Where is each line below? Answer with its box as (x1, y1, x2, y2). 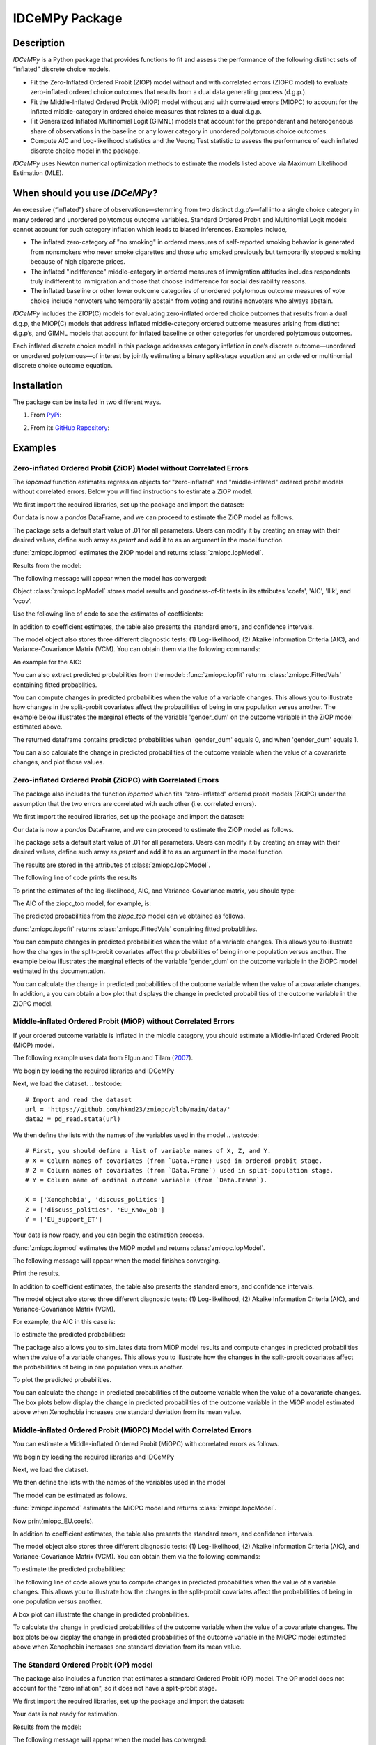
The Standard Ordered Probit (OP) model (13, 1660, 153, 1670)
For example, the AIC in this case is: (13, 1318, 116, 1326)
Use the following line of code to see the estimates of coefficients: (13, 609, 203, 618)
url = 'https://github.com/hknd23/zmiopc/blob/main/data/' (25, 1106, 231, 1113)
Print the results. (13, 1269, 61, 1277)
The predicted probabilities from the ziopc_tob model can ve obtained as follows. (13, 912, 246, 921)
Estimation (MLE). (13, 169, 64, 177)
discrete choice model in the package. (30, 147, 141, 155)
